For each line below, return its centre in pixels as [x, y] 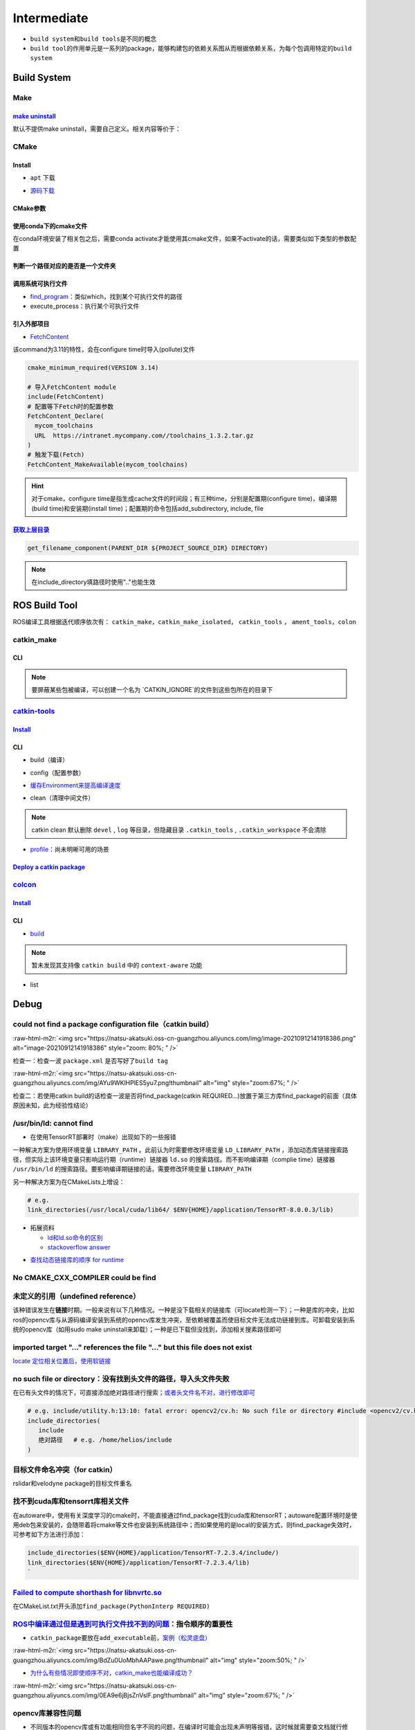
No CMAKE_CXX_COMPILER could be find [84, 1278]
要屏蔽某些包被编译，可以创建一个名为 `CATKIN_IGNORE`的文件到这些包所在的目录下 [152, 690]
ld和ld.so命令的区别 [75, 1237]
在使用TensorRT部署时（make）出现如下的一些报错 [103, 1137]
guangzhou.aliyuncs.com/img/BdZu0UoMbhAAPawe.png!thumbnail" [111, 1660]
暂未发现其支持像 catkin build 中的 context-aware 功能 [117, 965]
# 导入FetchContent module [72, 387]
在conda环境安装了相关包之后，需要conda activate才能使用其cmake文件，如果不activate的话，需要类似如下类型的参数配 [184, 239]
